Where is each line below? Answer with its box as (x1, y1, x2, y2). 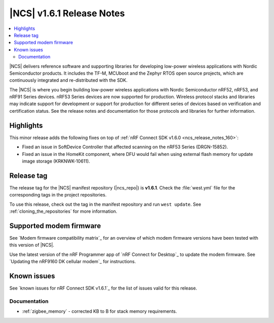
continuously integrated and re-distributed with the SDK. (9, 77, 128, 83)
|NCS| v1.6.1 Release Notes (9, 8, 125, 19)
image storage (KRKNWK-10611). (22, 158, 90, 164)
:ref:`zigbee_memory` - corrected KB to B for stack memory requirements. (22, 308, 177, 314)
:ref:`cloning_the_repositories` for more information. (9, 208, 118, 214)
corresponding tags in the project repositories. (9, 192, 107, 198)
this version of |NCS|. (9, 242, 54, 248)
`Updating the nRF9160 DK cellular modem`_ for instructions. (9, 259, 136, 265)
